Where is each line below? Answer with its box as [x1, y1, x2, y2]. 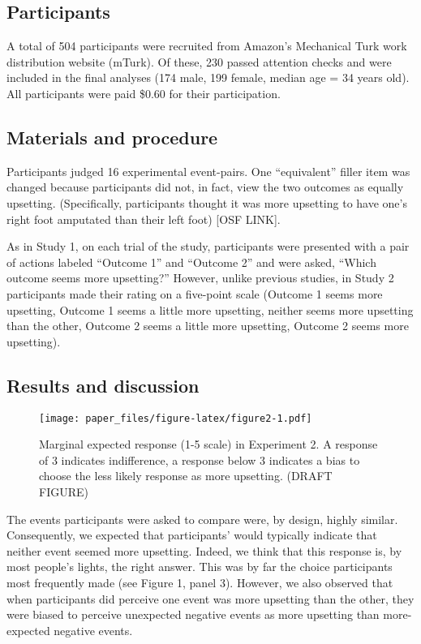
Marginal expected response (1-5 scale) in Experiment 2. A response [39, 436, 378, 453]
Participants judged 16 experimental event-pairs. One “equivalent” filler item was [6, 162, 410, 179]
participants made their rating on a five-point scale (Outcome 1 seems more [6, 285, 383, 302]
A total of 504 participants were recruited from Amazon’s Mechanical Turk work [6, 37, 407, 54]
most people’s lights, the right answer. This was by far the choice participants [6, 558, 393, 575]
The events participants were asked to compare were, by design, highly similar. [6, 510, 398, 527]
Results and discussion [6, 372, 200, 397]
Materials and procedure [6, 124, 218, 149]
